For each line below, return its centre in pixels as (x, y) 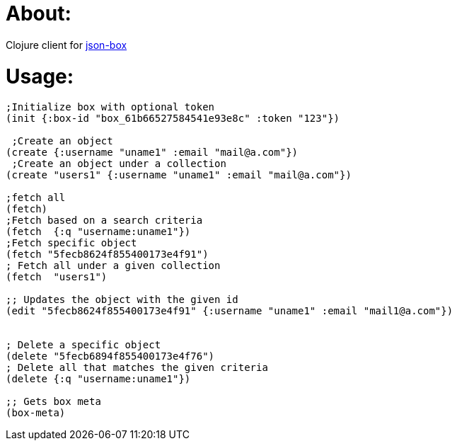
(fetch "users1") (57, 277)
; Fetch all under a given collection (113, 266)
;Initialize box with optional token (110, 107)
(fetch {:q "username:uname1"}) (98, 232)
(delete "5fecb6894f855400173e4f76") (110, 356)
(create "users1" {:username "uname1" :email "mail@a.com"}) (179, 175)
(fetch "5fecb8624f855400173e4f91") (107, 255)
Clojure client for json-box (66, 45)
